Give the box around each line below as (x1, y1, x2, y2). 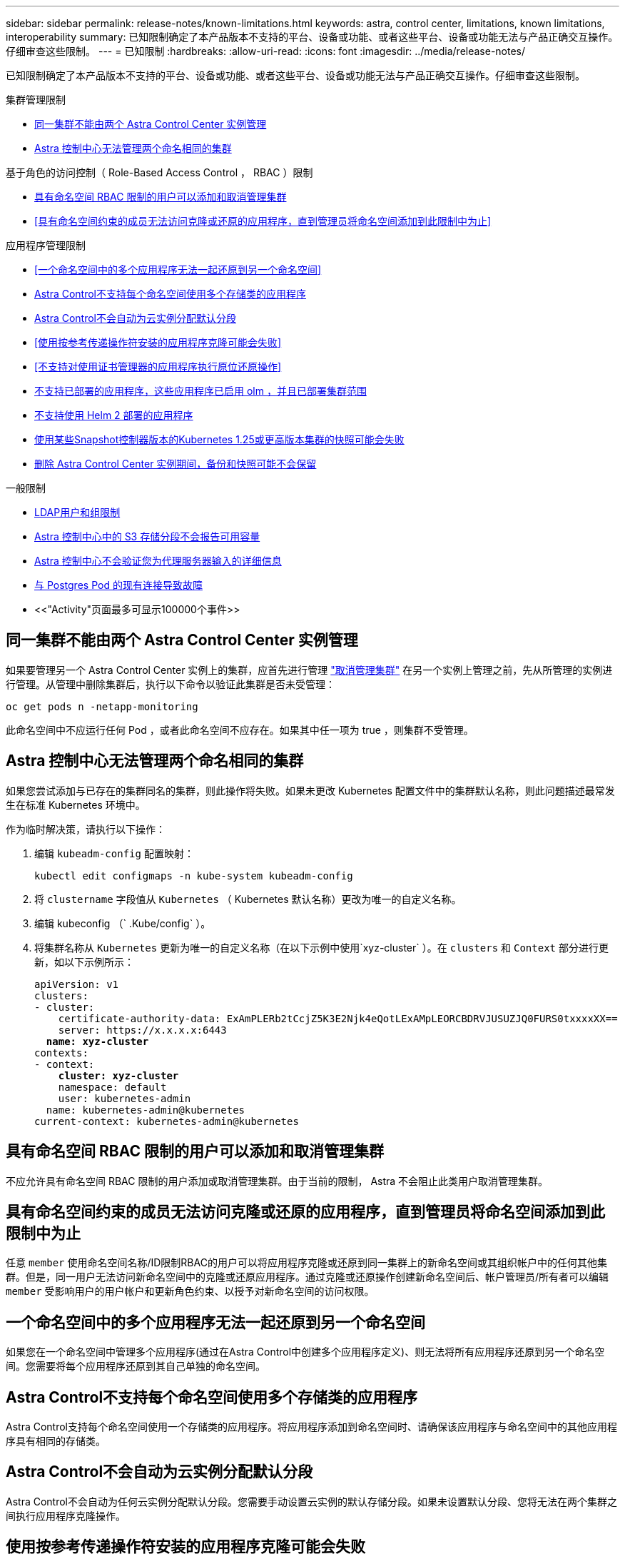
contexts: (34, 1046, 88, 1059)
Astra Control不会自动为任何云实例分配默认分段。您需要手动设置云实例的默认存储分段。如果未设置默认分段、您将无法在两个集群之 (6, 1495, 617, 1508)
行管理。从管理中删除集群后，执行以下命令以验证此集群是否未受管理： (6, 677, 335, 690)
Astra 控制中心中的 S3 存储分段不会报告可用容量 (34, 530, 260, 543)
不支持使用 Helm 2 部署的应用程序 (34, 409, 193, 421)
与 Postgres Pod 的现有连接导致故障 (34, 579, 203, 591)
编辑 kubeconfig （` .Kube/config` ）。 (34, 917, 211, 929)
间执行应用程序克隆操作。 (6, 1509, 126, 1522)
